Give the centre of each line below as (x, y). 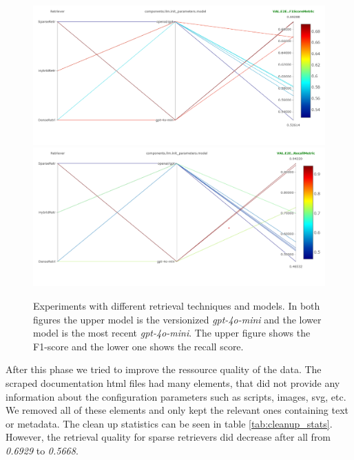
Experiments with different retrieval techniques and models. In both (177, 306)
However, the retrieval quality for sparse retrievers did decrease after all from (168, 437)
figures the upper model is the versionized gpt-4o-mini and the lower (177, 319)
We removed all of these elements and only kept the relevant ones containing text (177, 410)
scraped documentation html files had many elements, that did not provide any (173, 383)
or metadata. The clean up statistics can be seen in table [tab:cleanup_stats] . (169, 423)
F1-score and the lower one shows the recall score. (138, 346)
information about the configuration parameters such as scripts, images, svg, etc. (176, 396)
